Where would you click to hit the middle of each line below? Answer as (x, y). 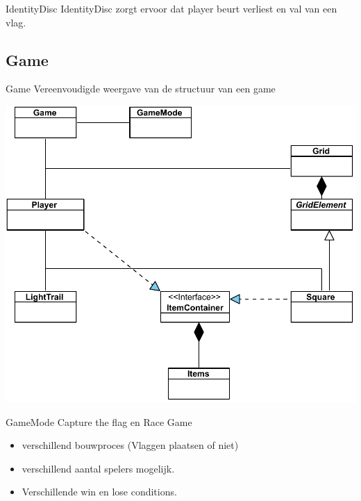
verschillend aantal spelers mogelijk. (98, 468)
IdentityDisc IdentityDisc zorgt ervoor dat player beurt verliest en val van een (171, 8)
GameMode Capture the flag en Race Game (99, 421)
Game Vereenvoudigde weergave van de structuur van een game (141, 89)
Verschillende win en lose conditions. (99, 492)
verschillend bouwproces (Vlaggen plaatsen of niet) (130, 445)
